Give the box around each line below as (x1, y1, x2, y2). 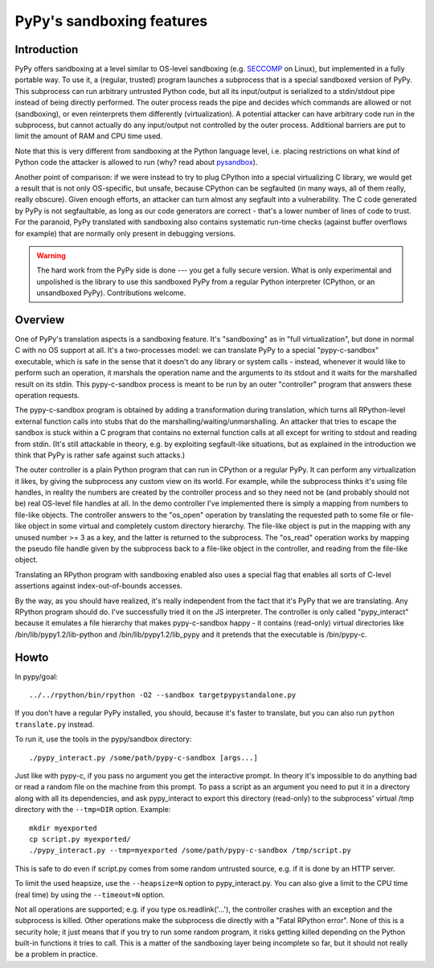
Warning (36, 250, 66, 260)
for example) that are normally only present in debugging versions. (14, 228, 236, 238)
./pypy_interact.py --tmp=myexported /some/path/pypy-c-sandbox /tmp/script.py (29, 846, 351, 855)
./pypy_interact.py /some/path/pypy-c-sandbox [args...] (29, 753, 259, 762)
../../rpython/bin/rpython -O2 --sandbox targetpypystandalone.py (29, 691, 297, 699)
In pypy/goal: (14, 671, 58, 681)
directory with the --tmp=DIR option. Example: (14, 805, 171, 814)
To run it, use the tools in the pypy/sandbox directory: (14, 734, 192, 744)
